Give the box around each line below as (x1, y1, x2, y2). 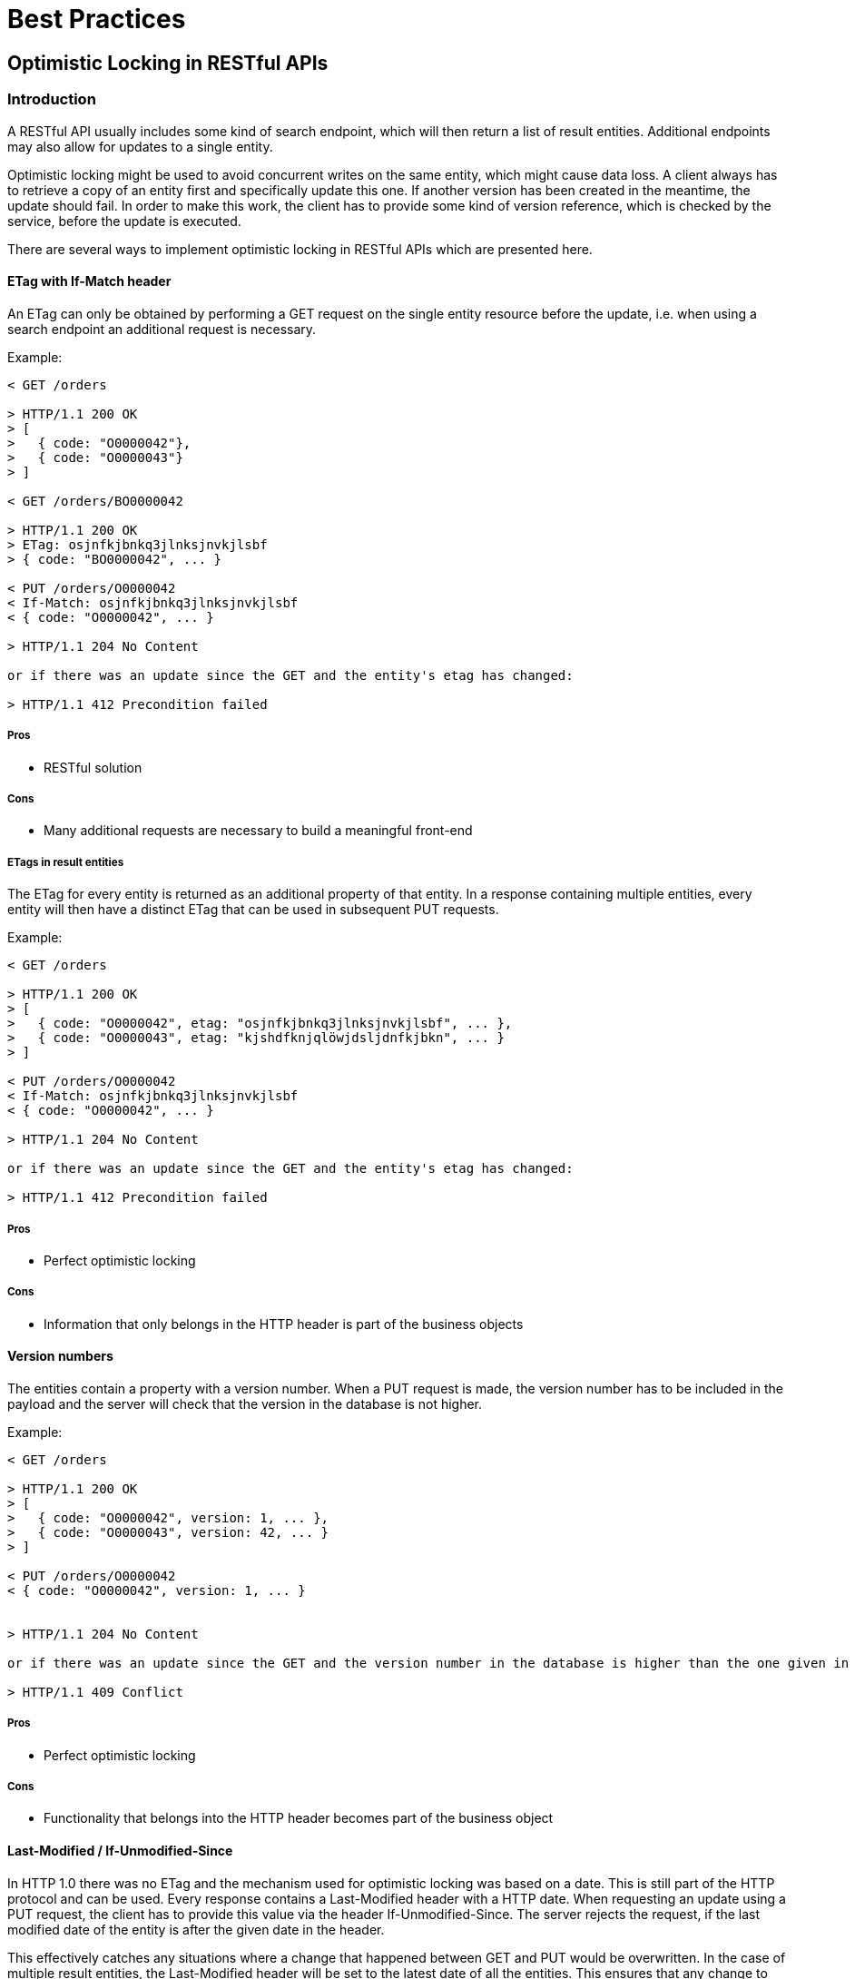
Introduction (7, 90, 96, 109)
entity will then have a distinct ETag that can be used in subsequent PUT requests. (7, 901, 499, 918)
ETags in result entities (7, 855, 124, 869)
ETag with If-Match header (7, 273, 172, 290)
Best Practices (7, 4, 186, 34)
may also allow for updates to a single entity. (7, 138, 273, 154)
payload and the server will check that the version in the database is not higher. (7, 1395, 483, 1412)
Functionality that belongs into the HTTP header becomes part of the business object (44, 1810, 554, 1826)
